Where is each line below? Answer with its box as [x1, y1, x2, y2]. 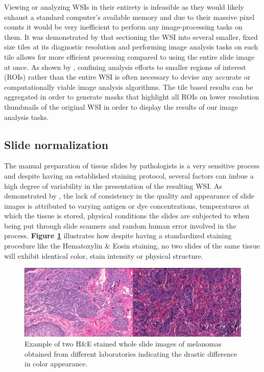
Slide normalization [4, 136, 109, 152]
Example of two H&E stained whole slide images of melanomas [25, 338, 222, 349]
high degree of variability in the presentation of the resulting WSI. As [4, 180, 223, 191]
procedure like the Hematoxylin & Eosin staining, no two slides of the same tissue [4, 240, 260, 251]
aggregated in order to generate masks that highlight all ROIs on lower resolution [4, 91, 259, 102]
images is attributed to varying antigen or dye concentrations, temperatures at [4, 200, 250, 211]
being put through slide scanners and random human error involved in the [4, 220, 236, 231]
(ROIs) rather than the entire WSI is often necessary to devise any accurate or [4, 71, 251, 82]
